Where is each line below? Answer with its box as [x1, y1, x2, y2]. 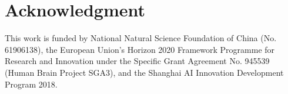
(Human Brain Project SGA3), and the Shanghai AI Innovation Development [5, 66, 284, 78]
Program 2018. [5, 78, 58, 90]
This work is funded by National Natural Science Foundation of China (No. [5, 32, 277, 44]
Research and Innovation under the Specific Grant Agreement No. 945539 [5, 55, 270, 67]
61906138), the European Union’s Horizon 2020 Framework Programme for [5, 43, 275, 55]
